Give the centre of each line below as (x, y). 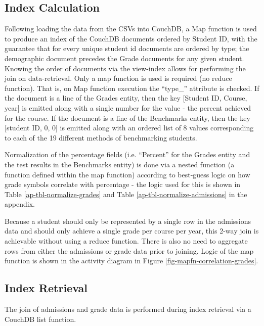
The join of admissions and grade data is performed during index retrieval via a (128, 309)
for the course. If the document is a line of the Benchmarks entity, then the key (127, 118)
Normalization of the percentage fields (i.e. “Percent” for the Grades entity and (127, 154)
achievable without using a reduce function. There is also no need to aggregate (126, 241)
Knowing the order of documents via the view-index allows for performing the (125, 68)
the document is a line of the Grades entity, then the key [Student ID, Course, (126, 98)
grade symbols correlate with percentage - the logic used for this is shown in (123, 184)
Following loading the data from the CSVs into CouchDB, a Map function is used (131, 29)
